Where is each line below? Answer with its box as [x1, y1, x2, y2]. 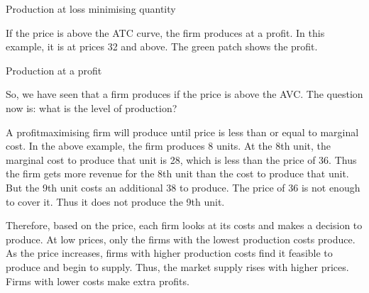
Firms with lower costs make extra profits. [6, 273, 189, 288]
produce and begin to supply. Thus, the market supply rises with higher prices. [6, 259, 349, 274]
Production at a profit [6, 62, 102, 77]
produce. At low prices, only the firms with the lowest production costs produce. [6, 231, 356, 246]
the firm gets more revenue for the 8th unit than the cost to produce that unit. [6, 166, 349, 181]
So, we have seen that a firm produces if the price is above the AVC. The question [6, 87, 363, 101]
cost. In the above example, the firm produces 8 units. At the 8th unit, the [6, 138, 331, 153]
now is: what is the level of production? [6, 100, 177, 115]
